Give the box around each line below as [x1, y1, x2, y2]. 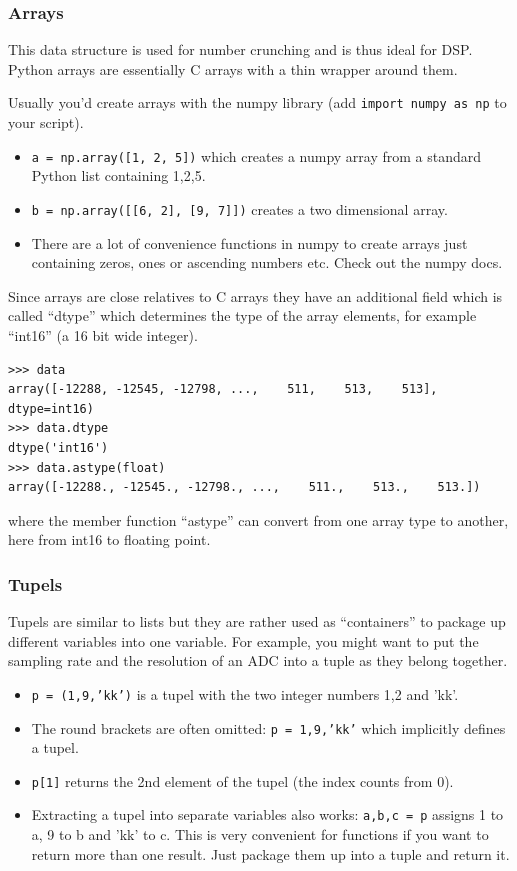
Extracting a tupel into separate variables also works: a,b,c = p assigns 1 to [31, 804, 504, 825]
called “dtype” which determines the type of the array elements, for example [8, 305, 477, 326]
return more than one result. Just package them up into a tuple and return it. [31, 843, 510, 864]
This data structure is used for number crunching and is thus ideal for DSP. [8, 39, 473, 60]
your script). [8, 112, 84, 133]
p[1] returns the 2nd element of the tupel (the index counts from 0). [31, 770, 454, 791]
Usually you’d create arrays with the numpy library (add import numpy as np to [8, 92, 507, 113]
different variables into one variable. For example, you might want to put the [8, 630, 479, 651]
